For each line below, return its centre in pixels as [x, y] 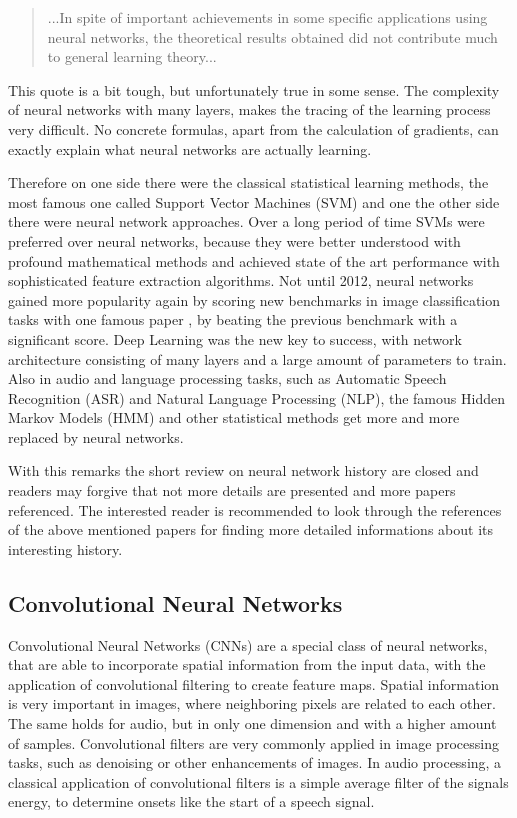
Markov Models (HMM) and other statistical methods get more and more [234, 417]
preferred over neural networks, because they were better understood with [234, 240]
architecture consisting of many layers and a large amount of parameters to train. [257, 358]
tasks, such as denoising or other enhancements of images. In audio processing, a [255, 762]
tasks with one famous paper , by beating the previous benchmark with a [233, 319]
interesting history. [65, 548]
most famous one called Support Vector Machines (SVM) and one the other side [254, 201]
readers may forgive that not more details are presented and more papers [232, 490]
